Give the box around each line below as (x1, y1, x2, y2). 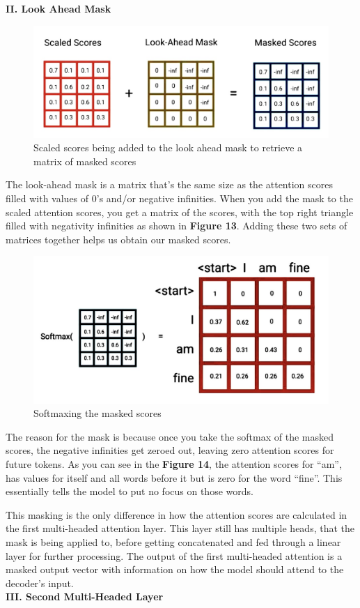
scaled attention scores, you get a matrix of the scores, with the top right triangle (6, 204, 354, 219)
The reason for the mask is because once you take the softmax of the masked (6, 429, 334, 443)
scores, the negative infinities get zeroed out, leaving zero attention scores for (6, 443, 334, 457)
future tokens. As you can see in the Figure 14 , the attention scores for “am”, (6, 456, 342, 471)
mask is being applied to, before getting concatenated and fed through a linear (6, 534, 341, 549)
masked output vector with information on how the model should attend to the (6, 562, 344, 577)
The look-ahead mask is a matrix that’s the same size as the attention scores (6, 177, 333, 192)
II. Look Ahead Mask (6, 1, 111, 15)
